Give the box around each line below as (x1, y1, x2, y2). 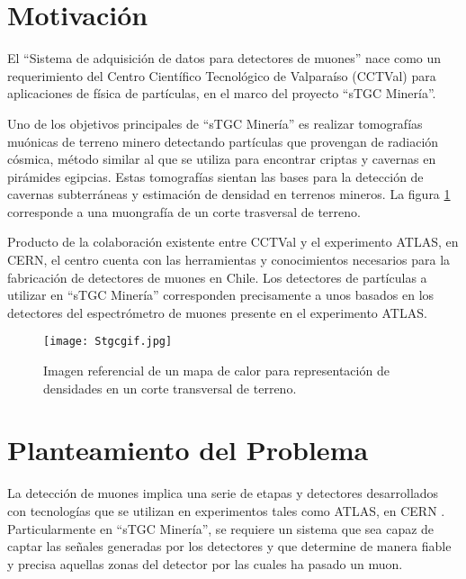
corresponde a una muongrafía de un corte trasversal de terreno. (7, 202, 361, 221)
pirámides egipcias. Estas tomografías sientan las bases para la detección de (7, 167, 424, 185)
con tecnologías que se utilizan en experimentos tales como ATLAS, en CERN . (7, 502, 445, 520)
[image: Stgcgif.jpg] (43, 335, 173, 348)
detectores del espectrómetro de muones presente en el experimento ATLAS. (7, 303, 427, 321)
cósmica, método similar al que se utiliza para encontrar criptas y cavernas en (7, 149, 436, 168)
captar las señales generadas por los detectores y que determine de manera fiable (7, 537, 452, 556)
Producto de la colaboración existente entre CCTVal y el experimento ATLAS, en (7, 232, 459, 251)
